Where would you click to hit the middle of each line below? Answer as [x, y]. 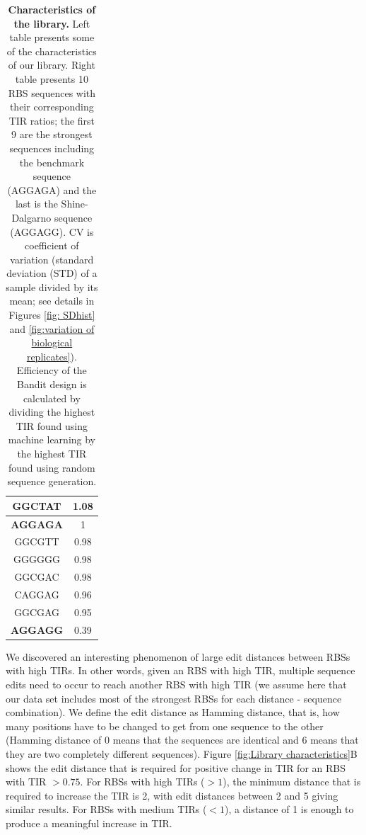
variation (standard [52, 259]
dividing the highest [52, 412]
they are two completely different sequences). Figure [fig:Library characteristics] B [182, 753]
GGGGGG [37, 559]
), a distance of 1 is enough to [289, 809]
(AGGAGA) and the [52, 189]
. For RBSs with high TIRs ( [142, 782]
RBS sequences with [52, 92]
